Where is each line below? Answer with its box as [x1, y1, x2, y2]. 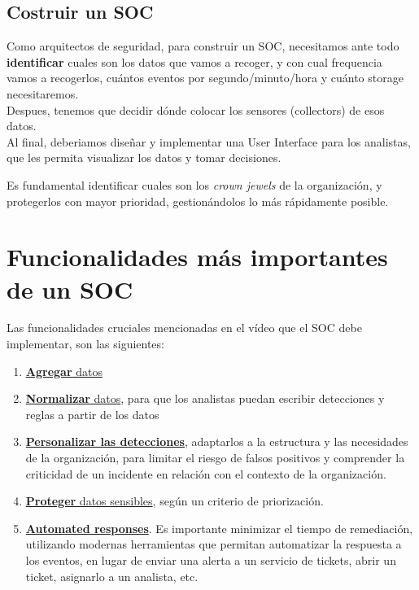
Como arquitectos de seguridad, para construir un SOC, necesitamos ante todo [7, 37, 399, 55]
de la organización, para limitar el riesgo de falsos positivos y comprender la [25, 449, 405, 466]
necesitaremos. [7, 85, 79, 102]
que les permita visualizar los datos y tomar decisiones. [7, 149, 282, 166]
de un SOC [7, 272, 133, 305]
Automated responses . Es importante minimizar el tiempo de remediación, [25, 519, 413, 536]
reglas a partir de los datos [25, 405, 159, 422]
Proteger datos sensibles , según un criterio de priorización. [25, 492, 324, 509]
